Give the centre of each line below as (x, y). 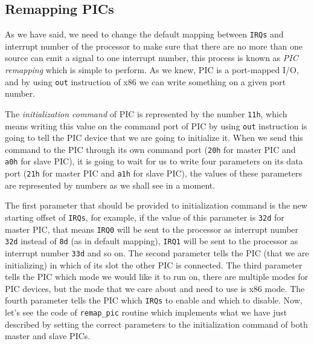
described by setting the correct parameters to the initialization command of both (156, 324)
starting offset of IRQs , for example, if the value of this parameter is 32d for (145, 217)
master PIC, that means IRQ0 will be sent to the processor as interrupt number (152, 229)
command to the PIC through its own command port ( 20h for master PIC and (150, 149)
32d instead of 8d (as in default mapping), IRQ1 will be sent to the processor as (152, 241)
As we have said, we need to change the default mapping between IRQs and (144, 34)
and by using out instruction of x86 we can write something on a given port (146, 81)
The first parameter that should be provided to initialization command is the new (156, 205)
